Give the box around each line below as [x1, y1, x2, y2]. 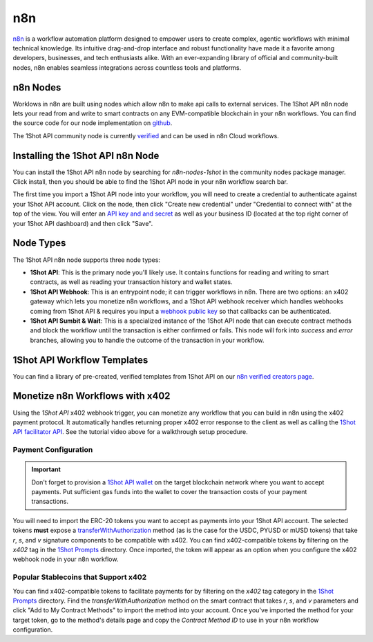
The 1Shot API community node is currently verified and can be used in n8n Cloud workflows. [12, 131, 279, 140]
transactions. [31, 498, 69, 506]
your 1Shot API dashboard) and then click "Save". [12, 219, 153, 227]
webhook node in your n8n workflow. [12, 555, 119, 563]
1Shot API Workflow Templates [12, 354, 149, 366]
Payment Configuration [12, 445, 93, 455]
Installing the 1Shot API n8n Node [12, 149, 160, 162]
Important [31, 465, 61, 473]
